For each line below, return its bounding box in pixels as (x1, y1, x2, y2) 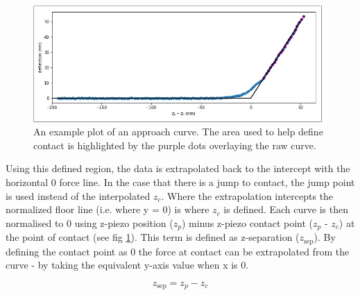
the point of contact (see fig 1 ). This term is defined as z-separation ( (6, 230, 300, 244)
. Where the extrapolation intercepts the (161, 188, 334, 203)
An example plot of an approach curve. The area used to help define (33, 124, 323, 139)
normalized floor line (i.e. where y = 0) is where (6, 202, 209, 217)
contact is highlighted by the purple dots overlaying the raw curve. (33, 137, 316, 152)
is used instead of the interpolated (6, 188, 151, 203)
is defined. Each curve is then (223, 202, 348, 217)
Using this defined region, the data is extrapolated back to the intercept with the (6, 161, 350, 176)
